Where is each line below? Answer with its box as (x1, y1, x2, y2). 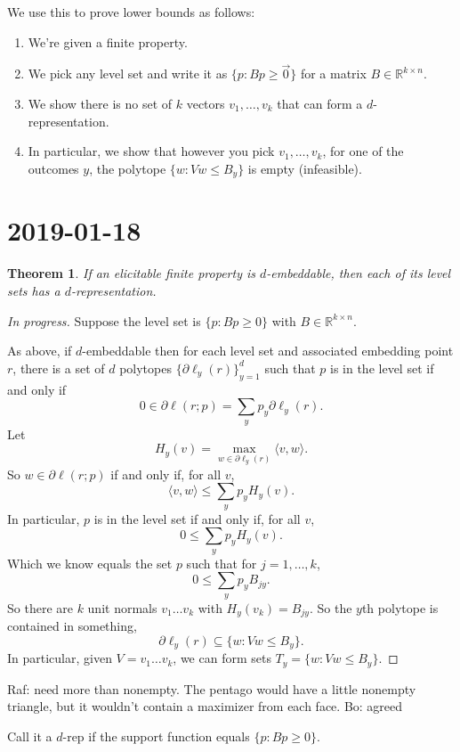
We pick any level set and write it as (28, 64, 228, 83)
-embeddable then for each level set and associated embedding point (82, 341, 454, 360)
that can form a (277, 94, 363, 112)
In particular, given (7, 649, 112, 667)
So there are (7, 598, 73, 617)
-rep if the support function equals (62, 726, 250, 745)
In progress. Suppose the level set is (7, 311, 201, 330)
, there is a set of (12, 358, 105, 377)
